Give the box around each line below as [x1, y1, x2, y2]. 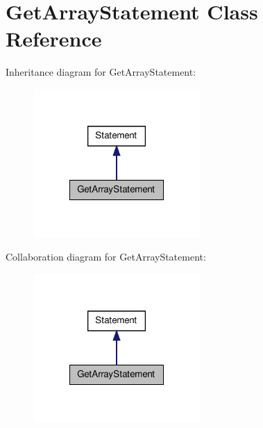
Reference [6, 24, 102, 53]
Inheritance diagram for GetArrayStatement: [6, 65, 196, 79]
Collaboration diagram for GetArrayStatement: [6, 249, 206, 264]
